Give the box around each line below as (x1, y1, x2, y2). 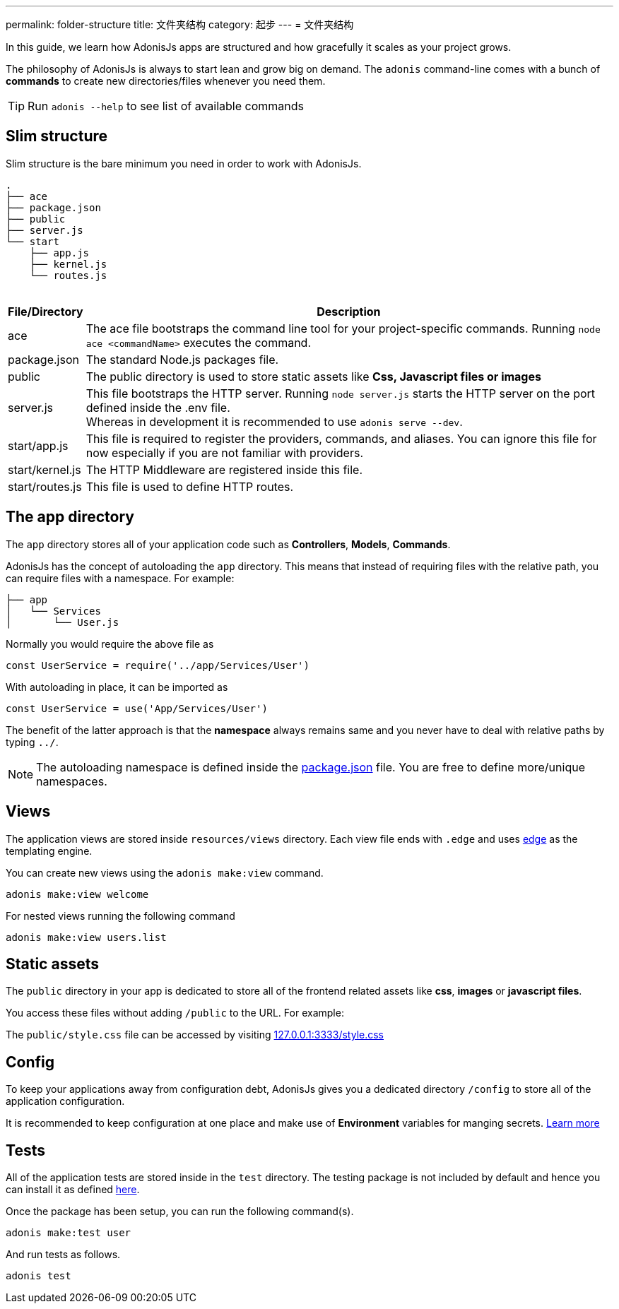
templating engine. (6, 844, 93, 857)
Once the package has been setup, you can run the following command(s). (6, 1205, 354, 1218)
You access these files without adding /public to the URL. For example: (6, 1007, 344, 1019)
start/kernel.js (8, 462, 81, 477)
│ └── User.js (6, 616, 119, 628)
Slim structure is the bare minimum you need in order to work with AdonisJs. (6, 157, 362, 170)
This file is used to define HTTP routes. (86, 479, 294, 494)
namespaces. (36, 774, 107, 788)
